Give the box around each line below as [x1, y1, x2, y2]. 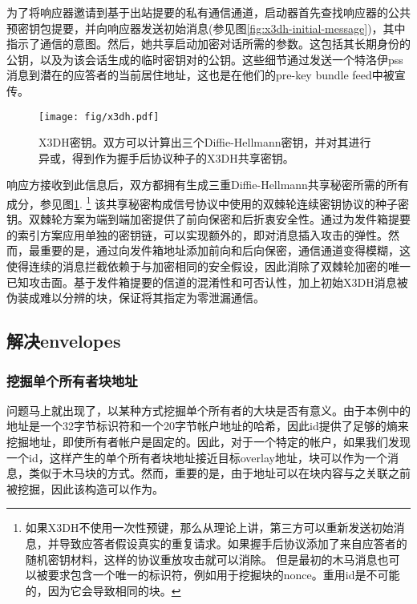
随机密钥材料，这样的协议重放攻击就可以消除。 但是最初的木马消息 [25, 550, 378, 567]
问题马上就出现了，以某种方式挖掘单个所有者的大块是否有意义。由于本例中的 [6, 401, 411, 418]
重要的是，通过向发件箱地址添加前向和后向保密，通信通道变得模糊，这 [39, 242, 411, 259]
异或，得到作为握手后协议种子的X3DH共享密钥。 [38, 149, 294, 166]
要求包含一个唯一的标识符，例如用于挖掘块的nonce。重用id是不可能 [47, 566, 400, 583]
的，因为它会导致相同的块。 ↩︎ [25, 582, 181, 598]
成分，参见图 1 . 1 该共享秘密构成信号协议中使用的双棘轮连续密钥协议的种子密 [6, 193, 410, 211]
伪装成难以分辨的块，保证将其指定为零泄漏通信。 [6, 289, 265, 306]
